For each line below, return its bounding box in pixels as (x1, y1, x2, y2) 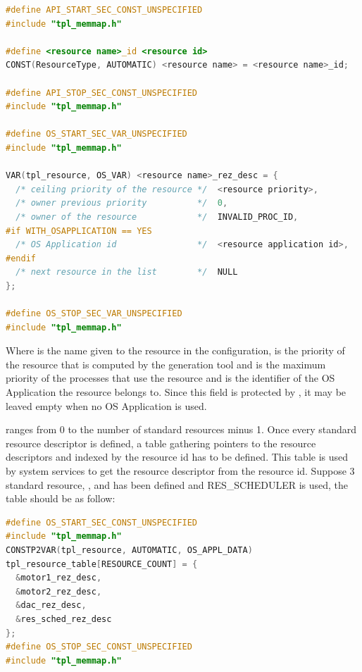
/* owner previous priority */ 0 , (15, 198, 228, 209)
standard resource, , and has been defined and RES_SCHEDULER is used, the (6, 477, 349, 492)
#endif (6, 253, 36, 263)
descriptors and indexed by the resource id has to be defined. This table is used (6, 449, 349, 464)
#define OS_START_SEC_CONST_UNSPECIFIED (6, 517, 198, 528)
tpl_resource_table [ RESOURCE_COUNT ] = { (6, 559, 198, 569)
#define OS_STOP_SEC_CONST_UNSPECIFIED (6, 642, 192, 652)
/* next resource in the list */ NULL (15, 267, 238, 278)
